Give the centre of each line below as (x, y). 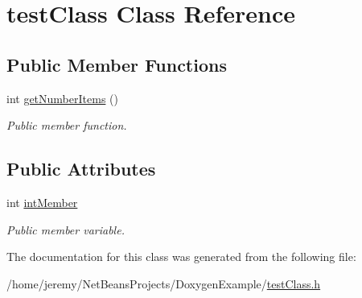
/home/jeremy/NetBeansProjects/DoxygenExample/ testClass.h (164, 283)
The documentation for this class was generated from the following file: (181, 257)
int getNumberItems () (62, 98)
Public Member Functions (117, 64)
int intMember (42, 202)
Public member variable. (66, 229)
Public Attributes (81, 169)
